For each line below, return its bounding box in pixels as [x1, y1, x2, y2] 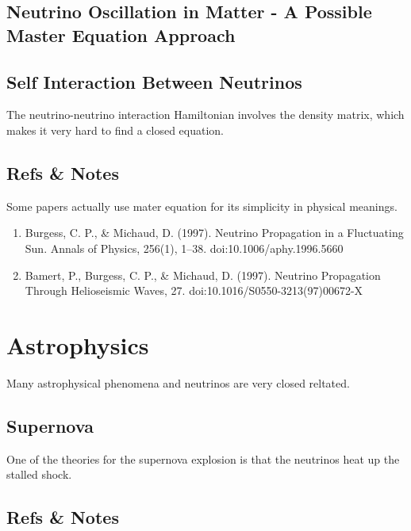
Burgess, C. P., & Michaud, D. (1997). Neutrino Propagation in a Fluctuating [25, 224, 404, 241]
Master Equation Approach [6, 22, 236, 47]
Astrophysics [6, 328, 149, 361]
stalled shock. [6, 466, 72, 483]
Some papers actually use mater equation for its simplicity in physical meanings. [6, 197, 398, 214]
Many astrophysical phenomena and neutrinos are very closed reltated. [6, 374, 350, 391]
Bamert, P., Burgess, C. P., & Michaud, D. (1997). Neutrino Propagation [25, 266, 381, 283]
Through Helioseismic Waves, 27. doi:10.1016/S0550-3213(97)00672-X [25, 282, 363, 299]
